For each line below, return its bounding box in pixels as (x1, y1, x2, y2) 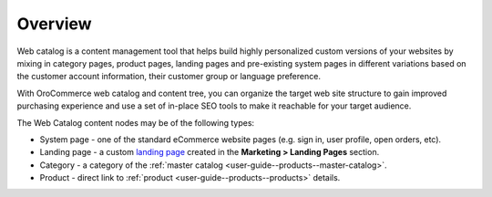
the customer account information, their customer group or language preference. (16, 71, 321, 82)
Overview (16, 14, 92, 34)
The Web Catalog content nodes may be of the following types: (16, 117, 255, 128)
